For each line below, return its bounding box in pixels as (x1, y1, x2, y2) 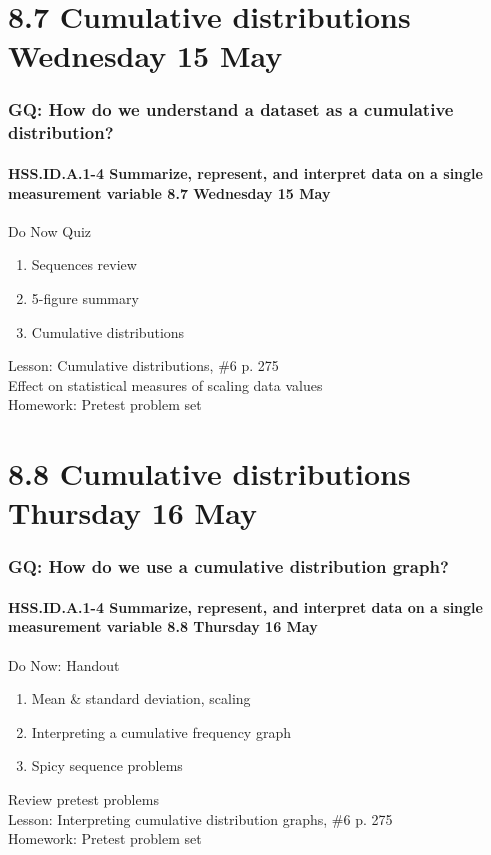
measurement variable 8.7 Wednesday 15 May (8, 182, 331, 203)
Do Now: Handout (8, 654, 120, 675)
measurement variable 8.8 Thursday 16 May (8, 616, 318, 637)
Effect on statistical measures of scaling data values (8, 374, 323, 395)
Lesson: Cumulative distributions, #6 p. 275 (8, 355, 279, 376)
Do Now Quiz (8, 220, 92, 241)
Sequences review (31, 254, 137, 275)
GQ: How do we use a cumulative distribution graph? (8, 554, 449, 579)
